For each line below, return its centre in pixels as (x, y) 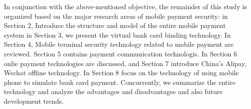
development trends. (34, 101)
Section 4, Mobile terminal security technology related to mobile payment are (119, 44)
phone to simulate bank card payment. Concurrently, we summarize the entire (120, 82)
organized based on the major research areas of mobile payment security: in (116, 16)
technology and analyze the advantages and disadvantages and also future (113, 91)
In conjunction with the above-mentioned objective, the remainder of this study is (125, 6)
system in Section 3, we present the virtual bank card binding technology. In (118, 34)
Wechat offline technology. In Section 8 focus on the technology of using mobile (121, 73)
